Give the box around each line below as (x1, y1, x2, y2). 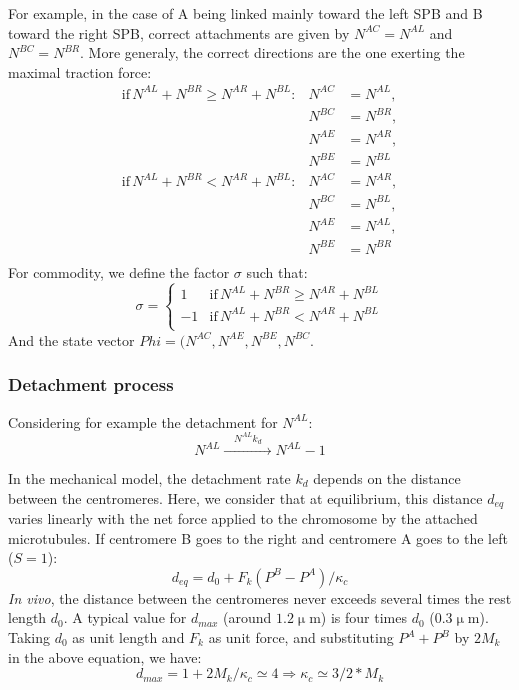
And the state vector (8, 329, 135, 350)
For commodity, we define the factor (8, 261, 230, 282)
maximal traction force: (8, 61, 152, 82)
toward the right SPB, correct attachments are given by (8, 22, 350, 43)
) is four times (320, 607, 407, 628)
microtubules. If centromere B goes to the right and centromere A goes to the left (8, 527, 508, 548)
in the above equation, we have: (8, 646, 202, 667)
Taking (8, 627, 51, 648)
